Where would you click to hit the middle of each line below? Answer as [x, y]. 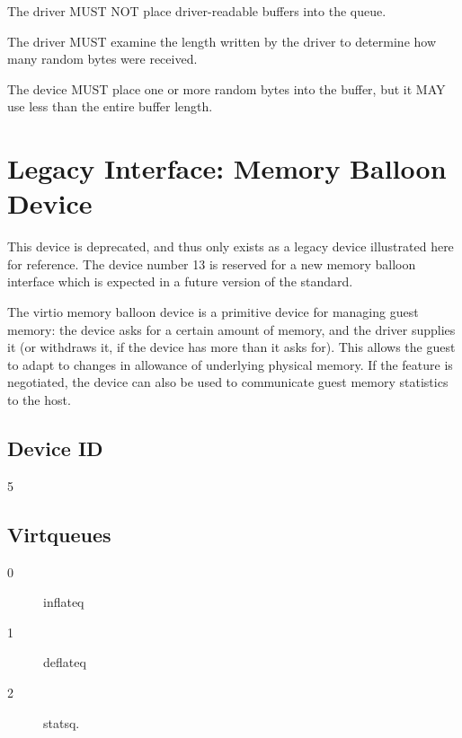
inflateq [64, 602]
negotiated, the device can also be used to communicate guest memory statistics [228, 382]
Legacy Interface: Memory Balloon [227, 168]
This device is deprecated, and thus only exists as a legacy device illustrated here [231, 246]
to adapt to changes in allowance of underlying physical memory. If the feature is [230, 364]
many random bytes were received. [102, 59]
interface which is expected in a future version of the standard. [180, 281]
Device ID [55, 448]
